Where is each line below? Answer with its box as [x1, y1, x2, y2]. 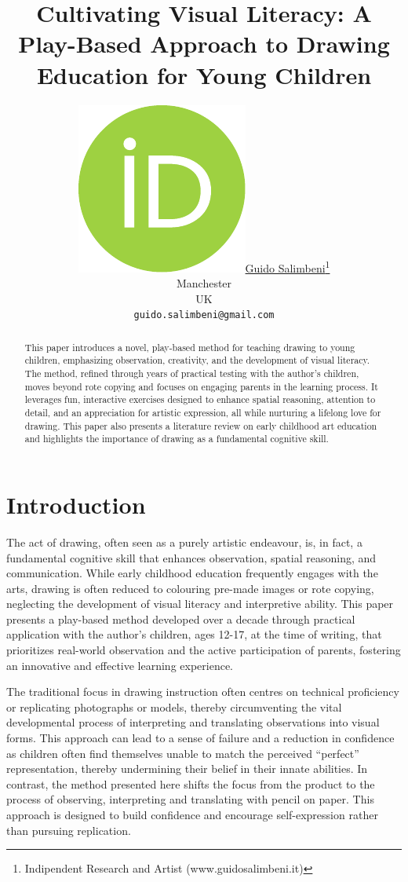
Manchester [176, 275, 232, 291]
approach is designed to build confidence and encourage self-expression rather [6, 807, 378, 823]
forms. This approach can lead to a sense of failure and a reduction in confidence [6, 730, 395, 746]
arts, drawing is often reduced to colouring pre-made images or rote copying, [6, 580, 374, 596]
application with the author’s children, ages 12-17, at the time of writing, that [6, 626, 382, 642]
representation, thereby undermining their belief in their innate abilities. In [6, 760, 368, 777]
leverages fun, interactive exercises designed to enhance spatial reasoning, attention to [24, 393, 376, 406]
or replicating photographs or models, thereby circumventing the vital [6, 698, 342, 715]
